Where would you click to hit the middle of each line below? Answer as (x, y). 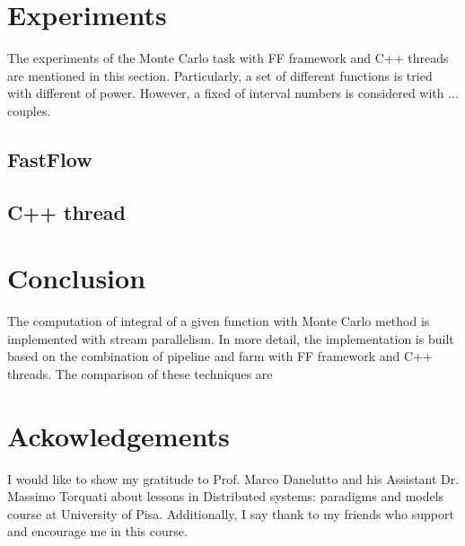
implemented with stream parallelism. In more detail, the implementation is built (231, 338)
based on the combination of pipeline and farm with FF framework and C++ (220, 356)
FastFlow (50, 159)
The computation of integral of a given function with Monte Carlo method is (219, 321)
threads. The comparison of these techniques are (140, 373)
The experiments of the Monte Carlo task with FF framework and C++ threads (228, 58)
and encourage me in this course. (97, 531)
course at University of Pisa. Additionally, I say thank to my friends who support (231, 513)
